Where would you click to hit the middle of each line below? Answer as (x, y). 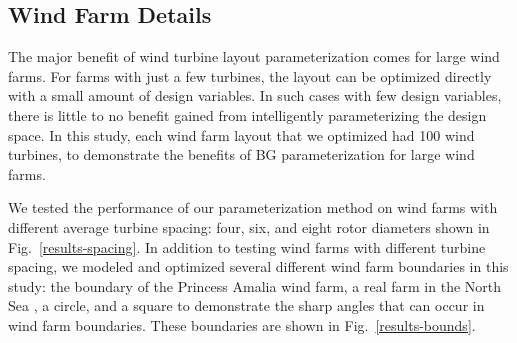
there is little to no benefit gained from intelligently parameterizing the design (247, 114)
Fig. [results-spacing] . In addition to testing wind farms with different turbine (247, 246)
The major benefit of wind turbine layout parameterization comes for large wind (254, 56)
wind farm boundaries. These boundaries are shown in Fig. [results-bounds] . (242, 324)
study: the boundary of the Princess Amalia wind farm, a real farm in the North (255, 285)
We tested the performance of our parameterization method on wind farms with (253, 207)
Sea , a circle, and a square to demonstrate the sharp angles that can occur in (246, 305)
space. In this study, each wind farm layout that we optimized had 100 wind (241, 134)
